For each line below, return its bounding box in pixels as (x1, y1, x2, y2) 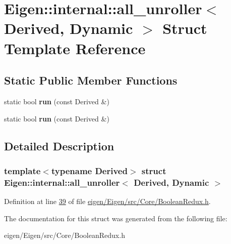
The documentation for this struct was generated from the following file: (4, 213, 227, 223)
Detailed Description (4, 138, 114, 153)
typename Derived (51, 164, 128, 177)
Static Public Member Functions (4, 72, 178, 88)
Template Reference (4, 37, 146, 58)
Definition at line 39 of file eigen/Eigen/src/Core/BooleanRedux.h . (4, 196, 211, 207)
